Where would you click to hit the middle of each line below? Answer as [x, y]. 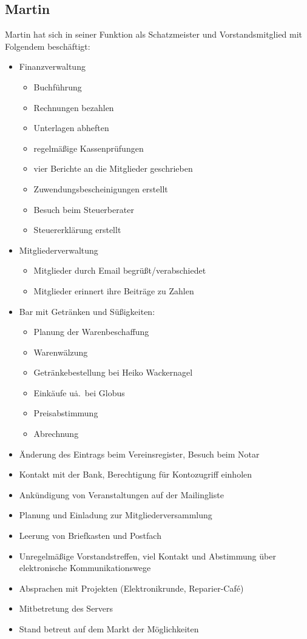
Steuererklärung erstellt [77, 230]
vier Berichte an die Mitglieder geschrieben [113, 168]
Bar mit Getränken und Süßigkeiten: [87, 311]
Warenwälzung [61, 352]
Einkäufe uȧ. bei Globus [79, 392]
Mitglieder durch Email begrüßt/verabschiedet [120, 270]
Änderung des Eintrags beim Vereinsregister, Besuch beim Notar [139, 454]
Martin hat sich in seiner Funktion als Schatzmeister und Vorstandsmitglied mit [154, 34]
